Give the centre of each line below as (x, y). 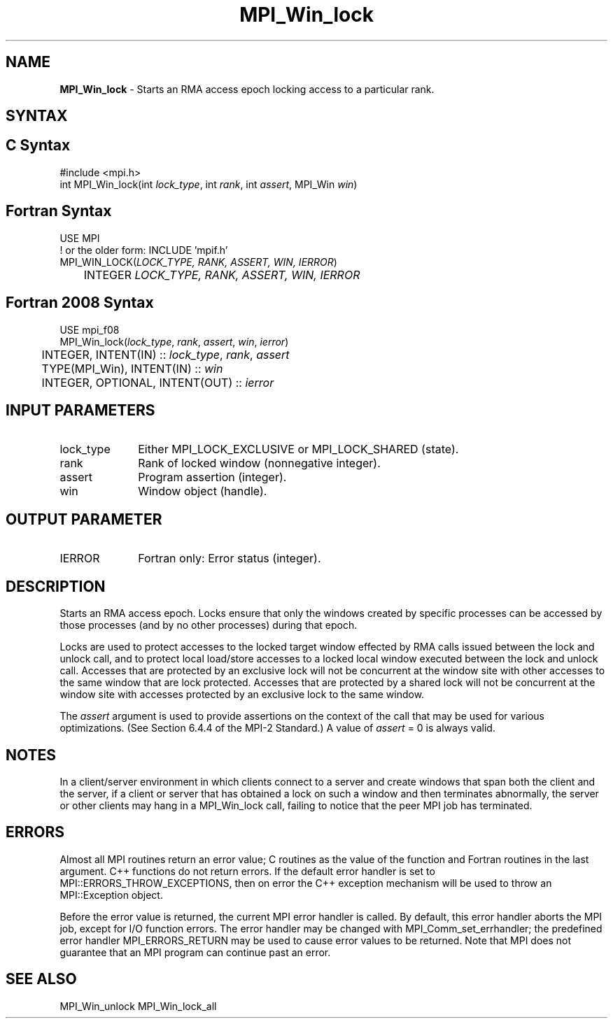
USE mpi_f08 (90, 329)
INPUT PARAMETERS (80, 410)
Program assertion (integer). (212, 477)
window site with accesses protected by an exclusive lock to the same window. (242, 695)
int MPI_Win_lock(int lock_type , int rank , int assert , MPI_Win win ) (209, 184)
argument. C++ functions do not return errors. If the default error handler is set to (247, 871)
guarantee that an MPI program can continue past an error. (195, 952)
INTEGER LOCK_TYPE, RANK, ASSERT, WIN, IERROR (222, 275)
